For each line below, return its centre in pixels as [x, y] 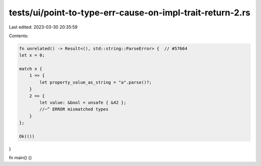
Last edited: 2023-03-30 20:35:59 [43, 27]
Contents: [19, 36]
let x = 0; [32, 55]
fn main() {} [21, 158]
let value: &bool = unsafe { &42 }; [83, 103]
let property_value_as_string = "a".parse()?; [95, 82]
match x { [31, 69]
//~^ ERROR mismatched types [74, 109]
